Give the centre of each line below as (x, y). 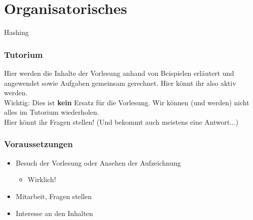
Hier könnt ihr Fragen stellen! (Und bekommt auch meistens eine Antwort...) (121, 121)
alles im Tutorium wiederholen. (52, 112)
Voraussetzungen (38, 144)
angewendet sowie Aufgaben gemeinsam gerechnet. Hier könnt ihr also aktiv (120, 83)
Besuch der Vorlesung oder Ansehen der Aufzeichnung (98, 162)
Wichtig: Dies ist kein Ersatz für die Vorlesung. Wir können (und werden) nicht (127, 102)
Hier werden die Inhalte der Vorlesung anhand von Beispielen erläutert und (119, 73)
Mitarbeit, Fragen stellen (54, 196)
